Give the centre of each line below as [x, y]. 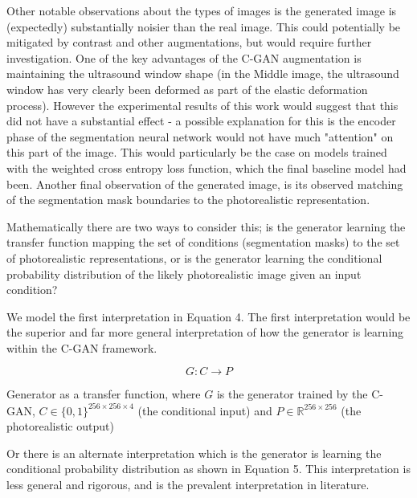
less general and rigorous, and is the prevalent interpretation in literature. [188, 484]
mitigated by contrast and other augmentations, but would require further [189, 42]
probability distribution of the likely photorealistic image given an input [184, 273]
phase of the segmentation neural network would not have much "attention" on [200, 136]
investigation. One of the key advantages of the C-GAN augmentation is [184, 57]
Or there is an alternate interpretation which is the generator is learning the [194, 453]
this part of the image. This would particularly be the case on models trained [197, 152]
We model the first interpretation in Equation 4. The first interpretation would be [208, 316]
